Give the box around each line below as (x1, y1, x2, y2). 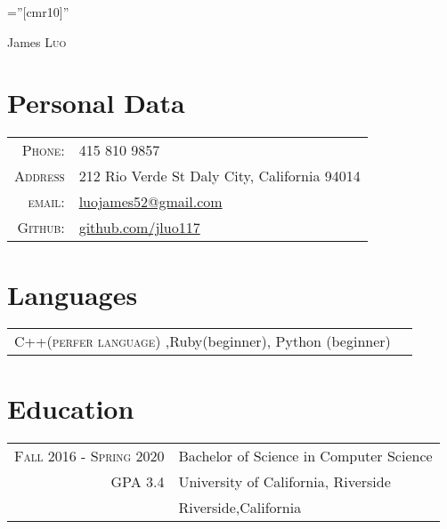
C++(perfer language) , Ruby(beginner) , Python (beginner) (14, 331, 391, 352)
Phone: (21, 140, 65, 161)
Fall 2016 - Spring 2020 (14, 445, 165, 466)
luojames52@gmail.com (78, 191, 223, 212)
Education (7, 389, 134, 426)
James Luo (7, 32, 67, 51)
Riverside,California (178, 496, 302, 517)
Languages (7, 276, 138, 312)
